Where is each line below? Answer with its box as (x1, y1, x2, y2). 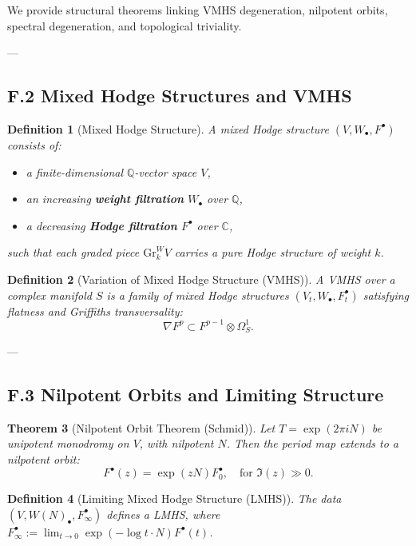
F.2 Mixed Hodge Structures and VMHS (7, 83, 352, 108)
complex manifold (7, 286, 92, 303)
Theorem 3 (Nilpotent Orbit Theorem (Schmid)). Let (7, 419, 275, 436)
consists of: (7, 136, 61, 153)
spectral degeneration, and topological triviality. (7, 17, 242, 34)
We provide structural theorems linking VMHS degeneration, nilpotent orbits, (7, 2, 388, 18)
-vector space (134, 163, 197, 180)
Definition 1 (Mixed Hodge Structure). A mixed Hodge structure (7, 120, 329, 137)
